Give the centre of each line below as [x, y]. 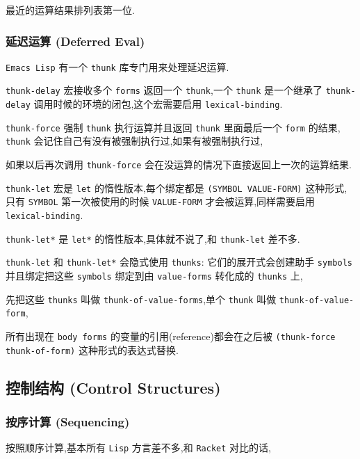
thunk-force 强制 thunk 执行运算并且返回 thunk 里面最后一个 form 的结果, [173, 127]
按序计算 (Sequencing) [68, 422]
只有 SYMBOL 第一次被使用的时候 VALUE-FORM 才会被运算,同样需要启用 [161, 201]
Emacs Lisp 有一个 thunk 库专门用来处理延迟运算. [117, 66]
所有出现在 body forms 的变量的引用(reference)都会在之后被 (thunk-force [171, 336]
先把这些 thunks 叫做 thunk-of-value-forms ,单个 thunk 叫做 [141, 299]
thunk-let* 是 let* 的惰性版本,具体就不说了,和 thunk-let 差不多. [153, 238]
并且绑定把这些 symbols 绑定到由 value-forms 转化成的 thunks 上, [154, 276]
